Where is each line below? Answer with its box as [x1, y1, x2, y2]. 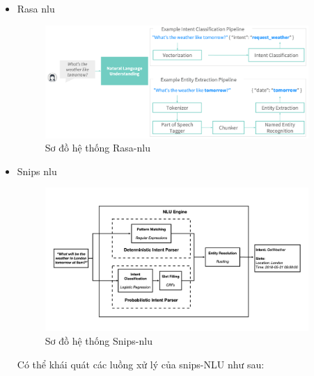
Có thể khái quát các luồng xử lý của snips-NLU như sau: [17, 357, 265, 371]
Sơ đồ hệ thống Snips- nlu [45, 333, 152, 348]
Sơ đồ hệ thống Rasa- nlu [45, 140, 150, 155]
